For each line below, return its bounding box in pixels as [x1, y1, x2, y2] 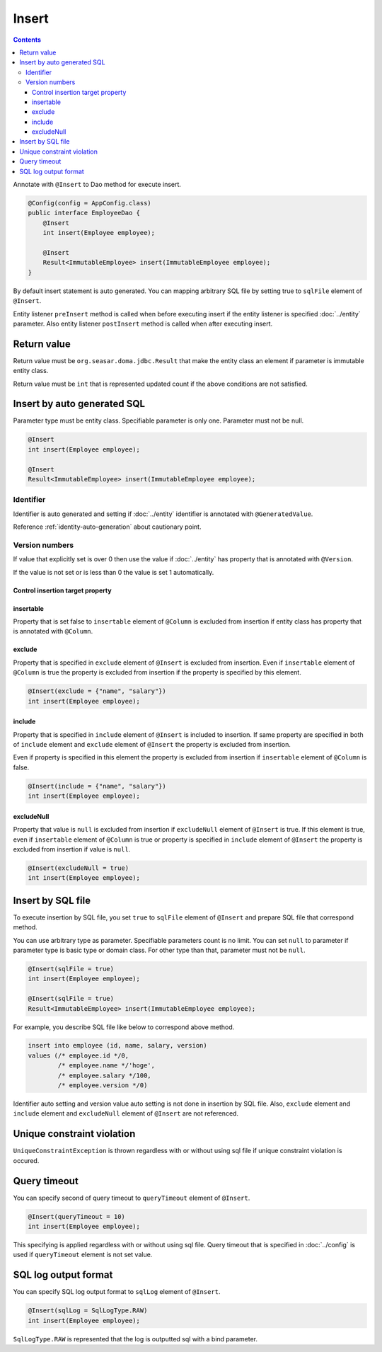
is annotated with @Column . [13, 627, 93, 636]
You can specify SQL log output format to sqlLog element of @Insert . [13, 1288, 221, 1296]
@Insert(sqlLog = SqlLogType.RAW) [28, 1307, 148, 1314]
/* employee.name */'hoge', [57, 1062, 156, 1070]
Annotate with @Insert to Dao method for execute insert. [13, 181, 182, 189]
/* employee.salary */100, [57, 1071, 151, 1079]
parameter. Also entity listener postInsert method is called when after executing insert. [13, 319, 273, 328]
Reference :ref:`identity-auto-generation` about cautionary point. [13, 522, 202, 531]
